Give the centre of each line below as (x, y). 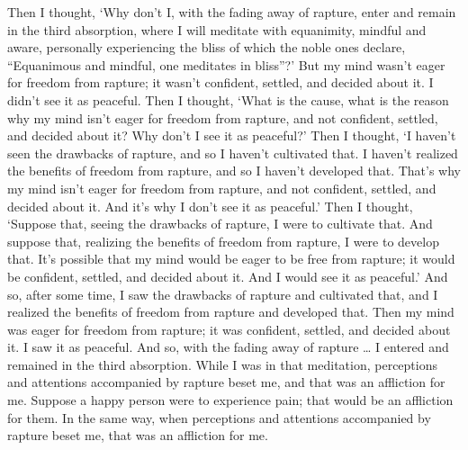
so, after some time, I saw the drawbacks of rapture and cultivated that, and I (223, 294)
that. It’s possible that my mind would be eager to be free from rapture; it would (231, 259)
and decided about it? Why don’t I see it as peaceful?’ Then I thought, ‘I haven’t (232, 135)
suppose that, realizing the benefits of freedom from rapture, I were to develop (223, 241)
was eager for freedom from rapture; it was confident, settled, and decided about (229, 329)
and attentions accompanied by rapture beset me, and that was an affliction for (226, 382)
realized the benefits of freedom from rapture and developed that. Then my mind (231, 312)
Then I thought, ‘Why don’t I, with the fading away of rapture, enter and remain (232, 12)
